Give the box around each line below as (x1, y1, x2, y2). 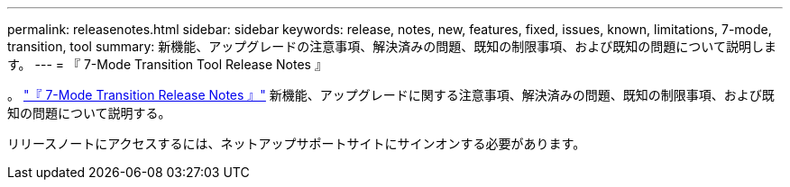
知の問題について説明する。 (7, 105, 171, 120)
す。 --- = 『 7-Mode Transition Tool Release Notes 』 (7, 57, 327, 72)
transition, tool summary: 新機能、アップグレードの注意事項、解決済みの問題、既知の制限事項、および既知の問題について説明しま (7, 39, 776, 54)
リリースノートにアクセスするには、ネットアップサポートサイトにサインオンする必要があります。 (7, 136, 586, 151)
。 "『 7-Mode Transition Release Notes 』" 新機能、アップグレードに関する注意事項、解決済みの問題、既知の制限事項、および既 (7, 87, 775, 102)
